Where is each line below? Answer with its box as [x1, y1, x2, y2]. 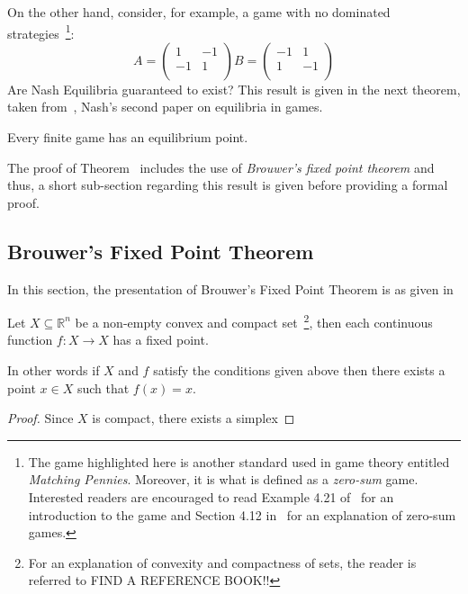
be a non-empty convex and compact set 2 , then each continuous [75, 310, 433, 331]
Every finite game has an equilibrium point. [7, 128, 248, 147]
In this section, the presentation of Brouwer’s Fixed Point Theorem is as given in [7, 279, 454, 298]
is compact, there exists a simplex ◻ [92, 409, 295, 427]
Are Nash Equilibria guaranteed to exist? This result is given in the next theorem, [7, 79, 461, 98]
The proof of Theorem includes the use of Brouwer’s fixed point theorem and [7, 157, 435, 176]
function [7, 330, 53, 349]
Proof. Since [7, 409, 74, 427]
